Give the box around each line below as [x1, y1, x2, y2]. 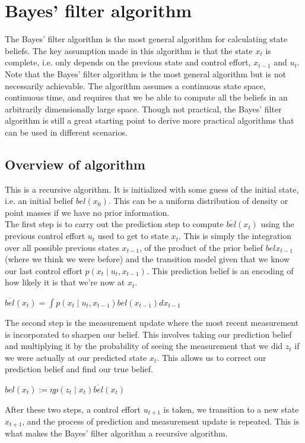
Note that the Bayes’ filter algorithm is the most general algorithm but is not [5, 67, 286, 80]
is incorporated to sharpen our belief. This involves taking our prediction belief [5, 328, 292, 340]
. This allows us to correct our [157, 351, 266, 363]
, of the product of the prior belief [139, 241, 263, 253]
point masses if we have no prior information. [5, 206, 170, 218]
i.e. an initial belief [5, 194, 74, 207]
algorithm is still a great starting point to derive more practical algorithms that [5, 114, 294, 127]
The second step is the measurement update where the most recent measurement [5, 316, 299, 329]
